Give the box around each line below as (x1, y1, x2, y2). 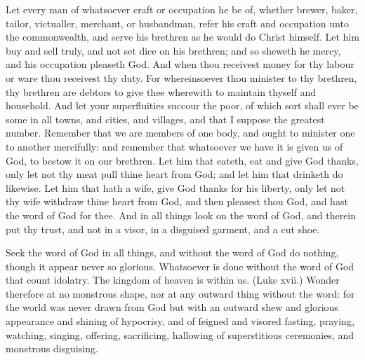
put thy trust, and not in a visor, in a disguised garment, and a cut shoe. (6, 221, 320, 236)
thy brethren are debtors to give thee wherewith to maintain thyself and (6, 84, 317, 99)
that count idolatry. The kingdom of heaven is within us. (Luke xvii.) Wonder (6, 272, 340, 287)
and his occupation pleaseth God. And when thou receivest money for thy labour (6, 57, 354, 71)
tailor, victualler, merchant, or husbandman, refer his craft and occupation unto (6, 15, 349, 30)
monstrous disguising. (6, 341, 98, 356)
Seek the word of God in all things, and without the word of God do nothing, (6, 245, 339, 260)
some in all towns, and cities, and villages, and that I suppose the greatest (6, 111, 325, 126)
